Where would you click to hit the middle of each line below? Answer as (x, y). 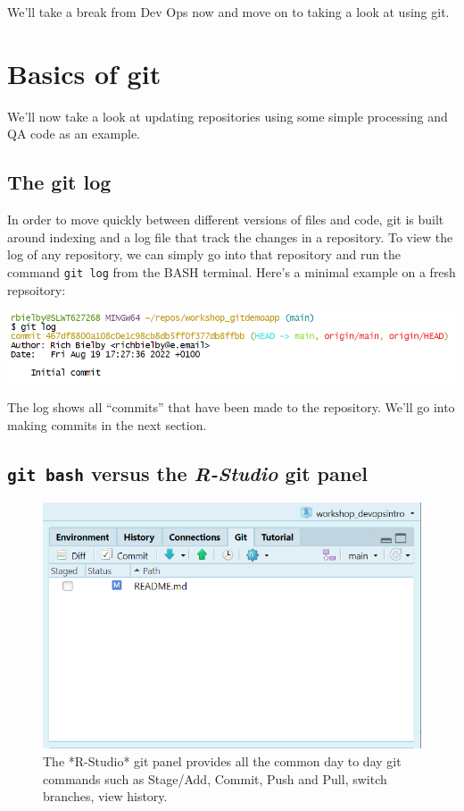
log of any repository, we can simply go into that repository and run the (204, 254)
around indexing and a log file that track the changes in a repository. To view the (230, 237)
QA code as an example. (74, 134)
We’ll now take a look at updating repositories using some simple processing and (228, 116)
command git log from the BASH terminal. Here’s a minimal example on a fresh (232, 271)
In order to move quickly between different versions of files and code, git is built (226, 220)
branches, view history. (105, 796)
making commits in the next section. (107, 424)
